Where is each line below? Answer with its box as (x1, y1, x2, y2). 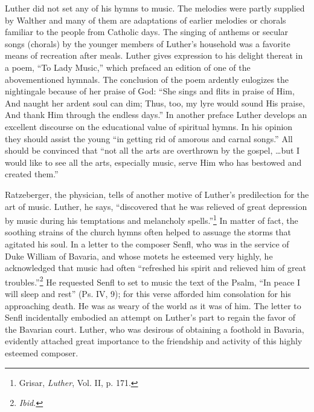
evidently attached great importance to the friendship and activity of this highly (5, 335, 303, 347)
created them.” (5, 168, 59, 180)
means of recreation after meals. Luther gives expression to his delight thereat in (5, 49, 303, 62)
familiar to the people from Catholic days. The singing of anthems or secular (5, 25, 289, 38)
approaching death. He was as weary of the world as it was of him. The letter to (5, 299, 301, 312)
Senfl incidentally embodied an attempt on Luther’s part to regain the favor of (5, 311, 296, 324)
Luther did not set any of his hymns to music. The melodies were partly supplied (5, 2, 305, 14)
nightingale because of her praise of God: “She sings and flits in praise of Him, (5, 85, 295, 97)
